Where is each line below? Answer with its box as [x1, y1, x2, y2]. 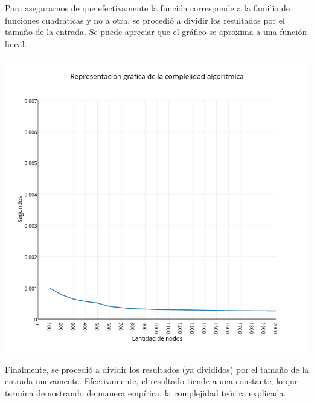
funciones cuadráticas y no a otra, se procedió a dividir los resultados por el [5, 13, 285, 26]
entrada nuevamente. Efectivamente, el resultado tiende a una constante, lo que [5, 375, 299, 387]
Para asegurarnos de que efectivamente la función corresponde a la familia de [5, 2, 290, 14]
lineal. [5, 37, 27, 50]
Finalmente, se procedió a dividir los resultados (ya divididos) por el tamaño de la [5, 363, 309, 375]
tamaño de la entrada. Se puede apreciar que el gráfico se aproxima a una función [5, 25, 307, 38]
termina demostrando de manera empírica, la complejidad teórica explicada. [5, 386, 286, 399]
